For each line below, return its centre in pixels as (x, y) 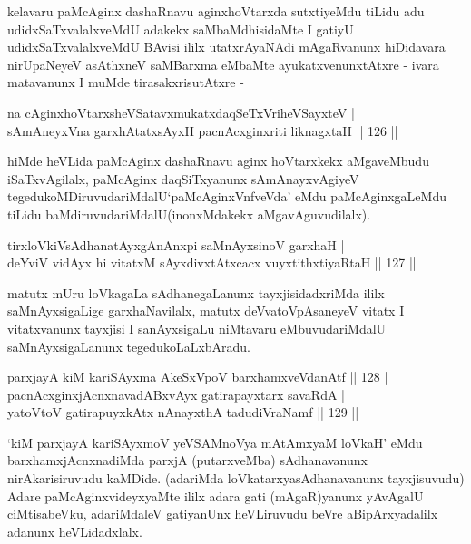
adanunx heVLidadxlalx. (75, 531)
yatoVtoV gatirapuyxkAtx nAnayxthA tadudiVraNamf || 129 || (183, 412)
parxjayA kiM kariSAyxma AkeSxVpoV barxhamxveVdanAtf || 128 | (198, 377)
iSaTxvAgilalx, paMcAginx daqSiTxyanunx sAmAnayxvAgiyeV (183, 178)
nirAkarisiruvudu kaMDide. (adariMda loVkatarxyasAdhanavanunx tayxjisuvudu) (236, 478)
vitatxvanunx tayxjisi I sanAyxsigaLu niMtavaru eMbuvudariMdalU (197, 328)
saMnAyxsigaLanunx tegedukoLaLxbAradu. (129, 346)
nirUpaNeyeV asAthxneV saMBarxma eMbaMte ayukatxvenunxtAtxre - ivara (223, 64)
